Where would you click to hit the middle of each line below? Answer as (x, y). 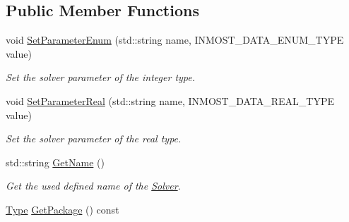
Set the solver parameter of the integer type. (101, 77)
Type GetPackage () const (63, 209)
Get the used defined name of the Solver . (93, 186)
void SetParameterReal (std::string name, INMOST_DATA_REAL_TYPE (170, 100)
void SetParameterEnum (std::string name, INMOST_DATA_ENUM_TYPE (175, 40)
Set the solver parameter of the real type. (94, 138)
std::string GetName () (55, 162)
